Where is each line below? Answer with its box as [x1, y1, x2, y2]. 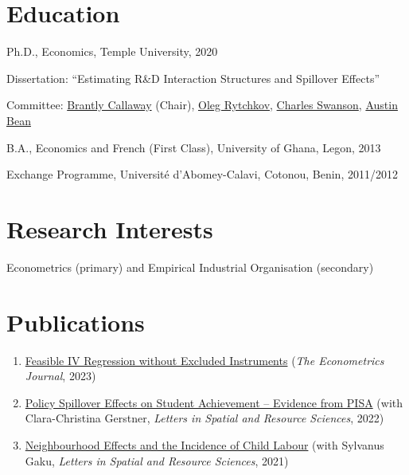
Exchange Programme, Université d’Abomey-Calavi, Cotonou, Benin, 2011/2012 [6, 166, 398, 183]
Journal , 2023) [25, 367, 96, 384]
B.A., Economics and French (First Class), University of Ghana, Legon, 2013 [6, 139, 381, 155]
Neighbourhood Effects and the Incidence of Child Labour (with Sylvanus [25, 436, 384, 453]
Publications [6, 305, 145, 338]
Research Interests [6, 212, 213, 245]
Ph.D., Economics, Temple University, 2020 [6, 43, 218, 60]
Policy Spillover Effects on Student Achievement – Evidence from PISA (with [25, 394, 403, 410]
